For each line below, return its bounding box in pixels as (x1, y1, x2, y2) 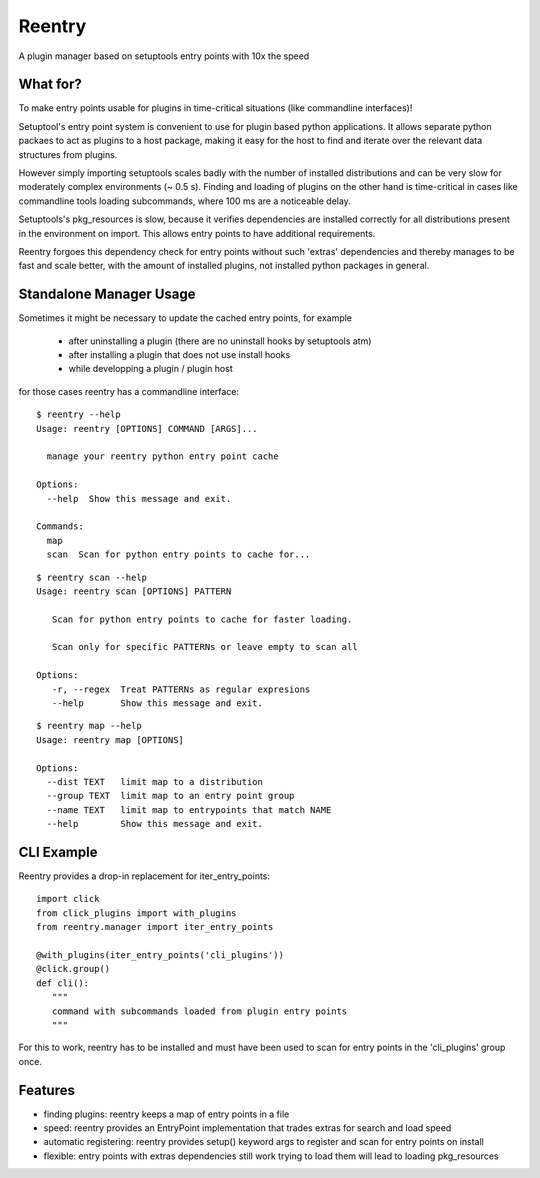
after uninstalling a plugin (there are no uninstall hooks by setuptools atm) (68, 335, 372, 347)
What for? (18, 76, 82, 93)
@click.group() (36, 963, 111, 975)
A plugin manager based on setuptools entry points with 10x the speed (18, 50, 310, 62)
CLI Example (18, 843, 98, 860)
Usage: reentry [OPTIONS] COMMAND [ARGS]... (36, 423, 259, 434)
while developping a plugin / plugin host (68, 363, 234, 375)
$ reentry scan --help (36, 571, 148, 583)
